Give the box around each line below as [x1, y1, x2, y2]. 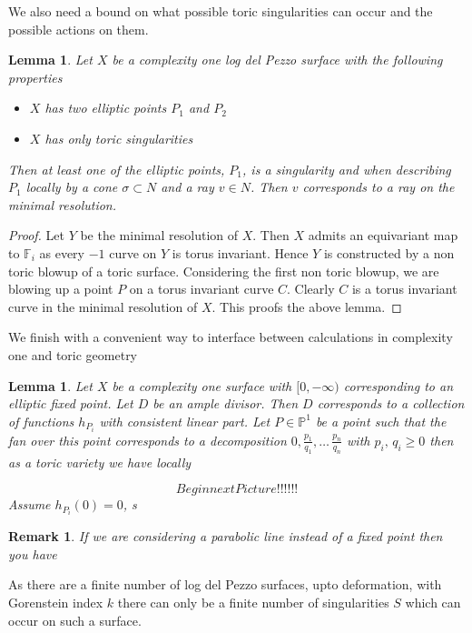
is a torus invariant [351, 279, 457, 298]
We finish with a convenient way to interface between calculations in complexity [8, 327, 453, 347]
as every [39, 243, 84, 262]
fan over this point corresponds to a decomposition [8, 430, 287, 449]
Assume [8, 495, 51, 514]
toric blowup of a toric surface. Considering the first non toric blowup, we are [8, 261, 439, 280]
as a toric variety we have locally [8, 452, 192, 471]
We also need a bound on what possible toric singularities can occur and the [8, 2, 433, 20]
